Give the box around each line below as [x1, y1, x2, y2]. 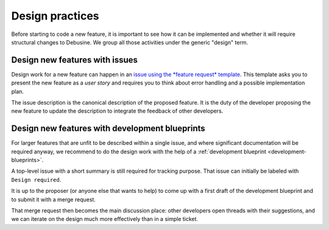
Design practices [11, 9, 100, 23]
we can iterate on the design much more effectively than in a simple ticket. [11, 215, 198, 223]
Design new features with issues [11, 55, 138, 65]
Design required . [11, 176, 62, 183]
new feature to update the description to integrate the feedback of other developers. [11, 107, 224, 115]
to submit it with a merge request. [11, 195, 96, 203]
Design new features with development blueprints [11, 124, 205, 134]
